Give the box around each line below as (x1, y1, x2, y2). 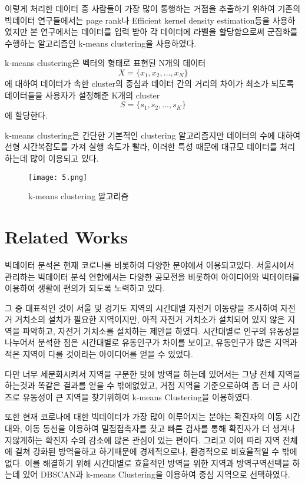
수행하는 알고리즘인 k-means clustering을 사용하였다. (5, 37, 197, 49)
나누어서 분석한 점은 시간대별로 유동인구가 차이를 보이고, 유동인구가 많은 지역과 (5, 336, 297, 348)
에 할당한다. (5, 109, 48, 121)
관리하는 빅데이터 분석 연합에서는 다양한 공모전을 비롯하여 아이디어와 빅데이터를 (5, 270, 300, 282)
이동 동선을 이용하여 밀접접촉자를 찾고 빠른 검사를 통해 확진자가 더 (25, 422, 270, 434)
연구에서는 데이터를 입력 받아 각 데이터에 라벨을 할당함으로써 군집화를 (40, 25, 298, 38)
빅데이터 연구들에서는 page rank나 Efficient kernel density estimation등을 (5, 14, 270, 26)
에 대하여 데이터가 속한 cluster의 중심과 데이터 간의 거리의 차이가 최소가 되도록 (5, 77, 294, 89)
